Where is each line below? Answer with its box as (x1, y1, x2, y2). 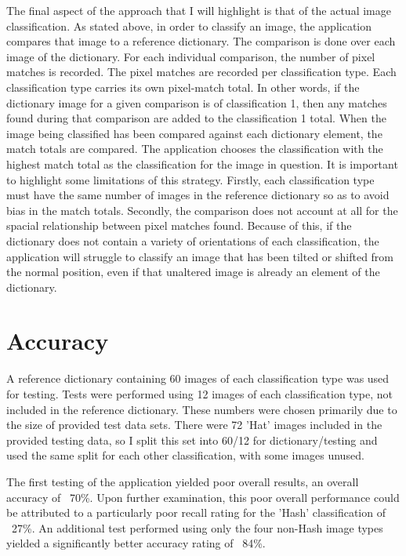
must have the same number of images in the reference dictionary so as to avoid (6, 187, 390, 203)
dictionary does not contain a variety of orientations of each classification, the (6, 232, 379, 249)
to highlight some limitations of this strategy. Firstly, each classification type (6, 171, 375, 187)
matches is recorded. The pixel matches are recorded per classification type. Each (6, 64, 397, 80)
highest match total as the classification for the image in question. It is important (6, 155, 398, 172)
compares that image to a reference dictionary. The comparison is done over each (6, 33, 396, 49)
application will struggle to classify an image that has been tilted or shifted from (6, 248, 394, 264)
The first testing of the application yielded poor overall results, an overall (6, 473, 359, 489)
